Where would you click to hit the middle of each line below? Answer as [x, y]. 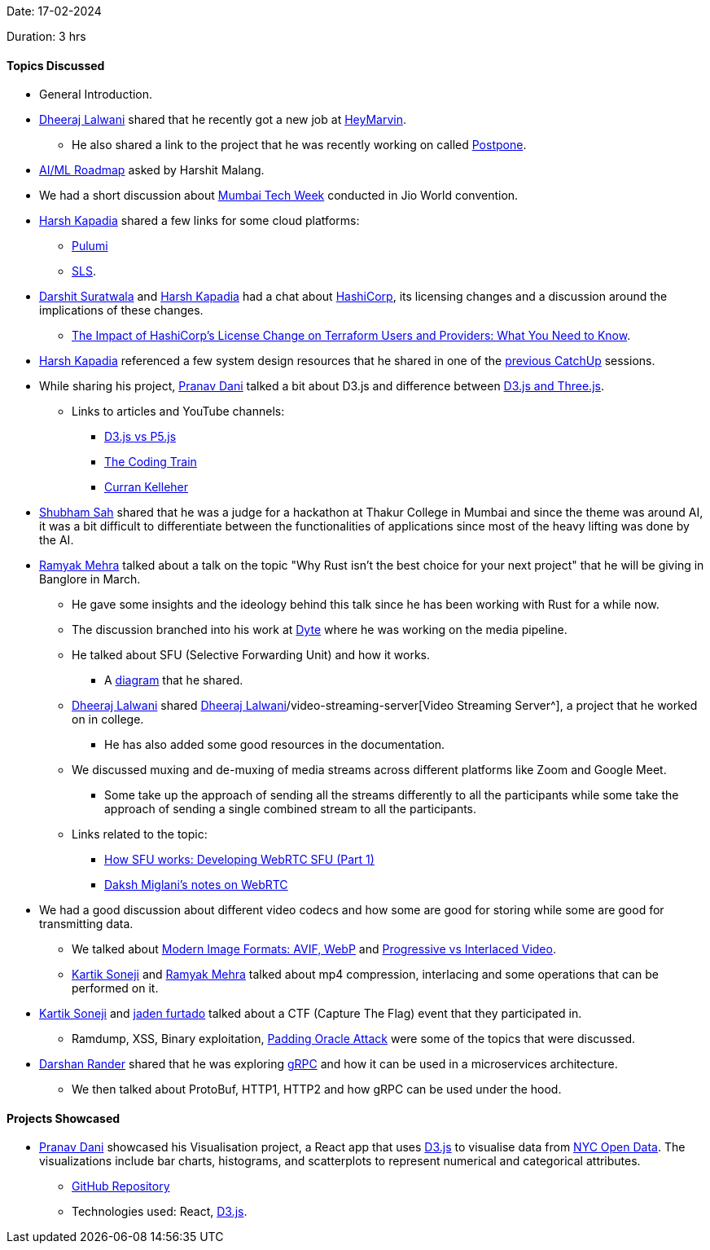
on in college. [108, 720]
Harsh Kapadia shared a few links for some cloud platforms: [199, 221]
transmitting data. [86, 924]
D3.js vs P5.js [140, 437]
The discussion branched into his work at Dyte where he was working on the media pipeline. [320, 630]
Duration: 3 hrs [46, 36]
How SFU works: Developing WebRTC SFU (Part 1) [239, 860]
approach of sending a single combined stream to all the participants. [291, 809]
